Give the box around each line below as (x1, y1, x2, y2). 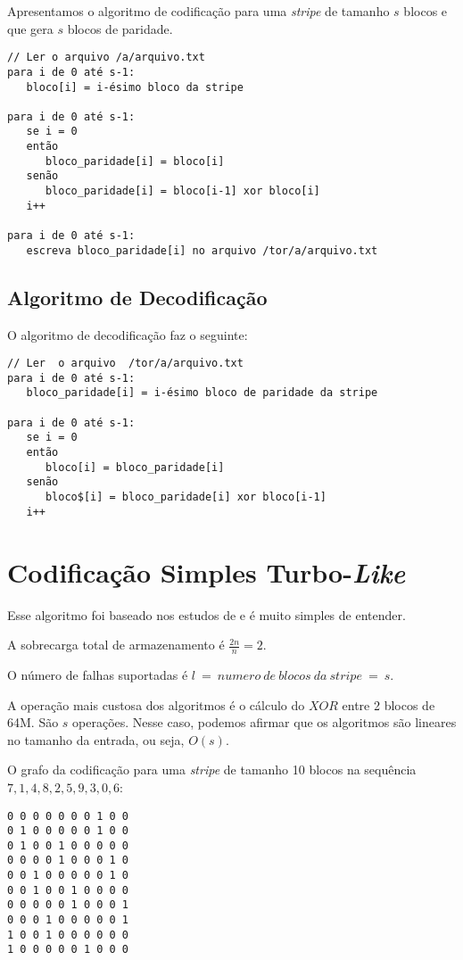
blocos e (403, 2, 448, 20)
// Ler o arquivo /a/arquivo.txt (7, 51, 205, 64)
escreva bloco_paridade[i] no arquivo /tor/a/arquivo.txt (26, 244, 378, 257)
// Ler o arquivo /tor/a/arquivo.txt (7, 357, 244, 370)
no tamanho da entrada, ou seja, (7, 730, 185, 749)
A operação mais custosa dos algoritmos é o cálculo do (7, 695, 305, 714)
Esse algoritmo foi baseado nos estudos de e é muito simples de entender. (7, 605, 406, 624)
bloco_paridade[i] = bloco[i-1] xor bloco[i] (45, 185, 320, 198)
